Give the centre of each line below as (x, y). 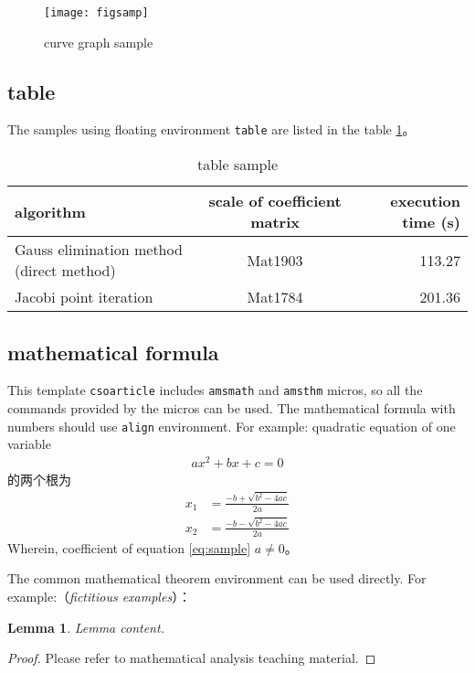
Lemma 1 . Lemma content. (86, 627)
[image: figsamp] (96, 13)
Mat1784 (275, 297)
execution (425, 201)
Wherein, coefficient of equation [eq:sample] (129, 547)
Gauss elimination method (99, 250)
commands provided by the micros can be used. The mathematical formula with (232, 407)
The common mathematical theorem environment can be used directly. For (217, 578)
